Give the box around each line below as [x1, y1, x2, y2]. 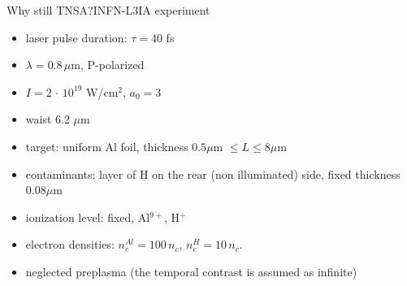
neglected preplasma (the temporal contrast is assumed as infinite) [25, 262, 357, 279]
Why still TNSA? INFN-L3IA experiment [6, 2, 210, 18]
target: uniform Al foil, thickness [25, 137, 188, 154]
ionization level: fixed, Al [25, 208, 150, 225]
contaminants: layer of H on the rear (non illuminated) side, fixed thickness [25, 165, 401, 182]
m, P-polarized [71, 56, 145, 73]
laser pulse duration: [25, 28, 128, 45]
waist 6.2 [25, 110, 70, 128]
